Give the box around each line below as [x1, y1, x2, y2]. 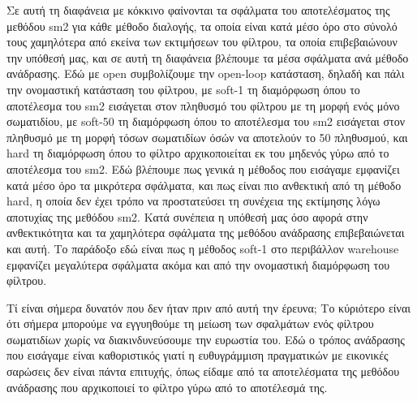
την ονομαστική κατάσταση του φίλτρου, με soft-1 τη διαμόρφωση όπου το [6, 80, 360, 97]
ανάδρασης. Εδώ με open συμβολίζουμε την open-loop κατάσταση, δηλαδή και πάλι [6, 65, 405, 82]
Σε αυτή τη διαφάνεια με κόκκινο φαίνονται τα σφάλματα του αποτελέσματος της [6, 2, 390, 18]
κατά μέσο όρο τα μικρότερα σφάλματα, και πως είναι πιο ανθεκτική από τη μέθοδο [6, 176, 402, 193]
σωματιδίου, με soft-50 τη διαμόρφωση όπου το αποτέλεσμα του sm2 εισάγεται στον [6, 113, 405, 130]
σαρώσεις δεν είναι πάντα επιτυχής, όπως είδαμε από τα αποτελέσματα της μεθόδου [6, 363, 400, 380]
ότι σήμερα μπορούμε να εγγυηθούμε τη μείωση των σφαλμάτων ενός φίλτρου [6, 315, 374, 332]
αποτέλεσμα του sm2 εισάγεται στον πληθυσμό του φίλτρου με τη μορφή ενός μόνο [6, 97, 400, 114]
